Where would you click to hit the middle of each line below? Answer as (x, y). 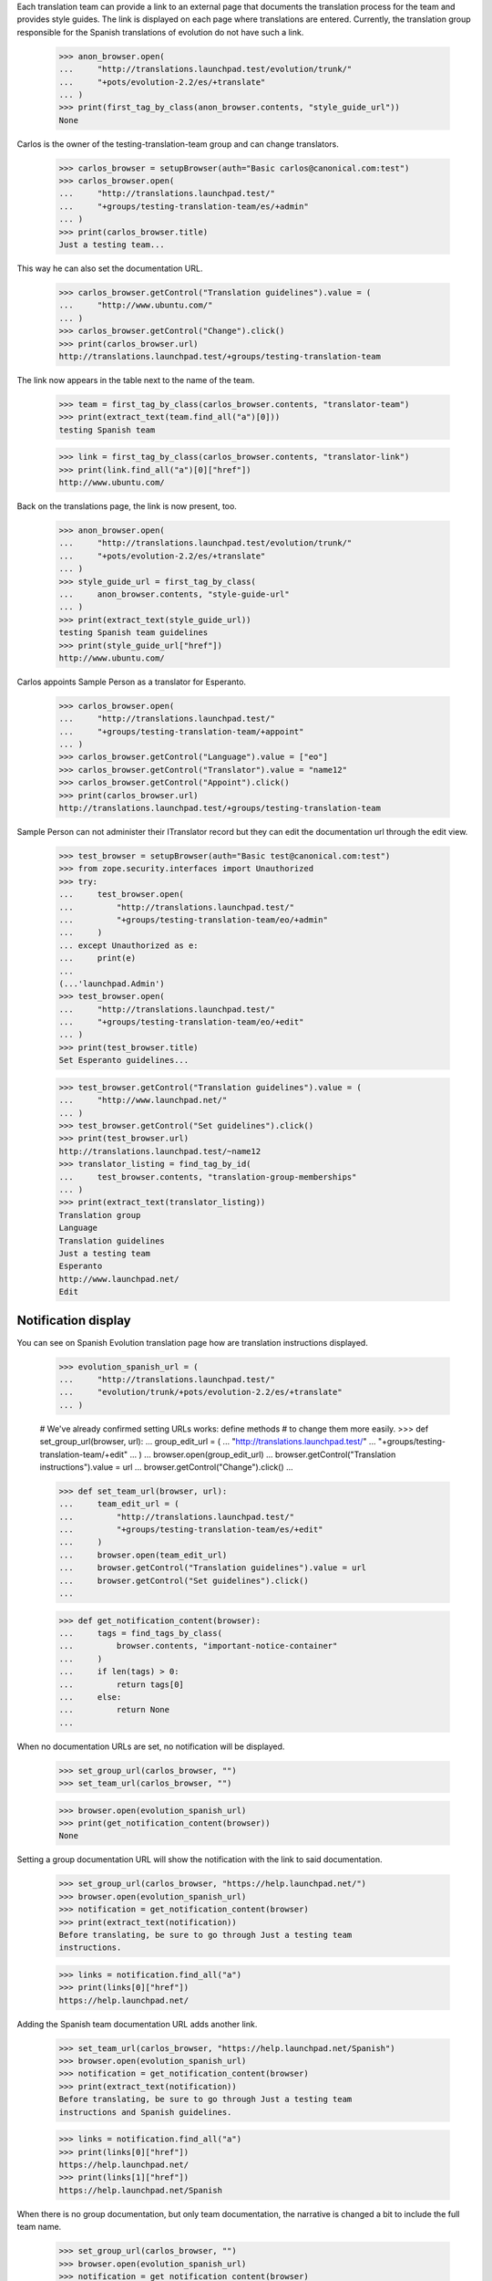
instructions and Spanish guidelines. (145, 2112)
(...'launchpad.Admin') (112, 984)
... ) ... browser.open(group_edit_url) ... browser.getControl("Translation (263, 1454)
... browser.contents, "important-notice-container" (198, 1646)
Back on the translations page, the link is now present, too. (127, 506)
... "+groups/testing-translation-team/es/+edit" (191, 1530)
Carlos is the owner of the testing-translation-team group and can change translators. (178, 144)
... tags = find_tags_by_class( (141, 1633)
